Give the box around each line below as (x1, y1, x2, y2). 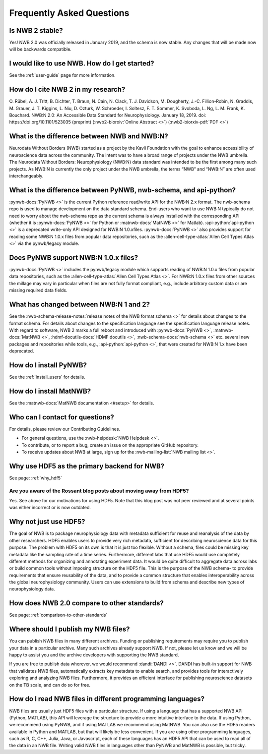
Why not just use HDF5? (9, 518, 85, 526)
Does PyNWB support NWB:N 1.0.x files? (9, 253, 138, 262)
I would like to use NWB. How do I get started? (9, 59, 154, 68)
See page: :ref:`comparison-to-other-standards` (9, 612, 108, 618)
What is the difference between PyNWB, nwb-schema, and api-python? (9, 186, 236, 194)
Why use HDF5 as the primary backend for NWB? (9, 462, 165, 470)
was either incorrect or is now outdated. (9, 505, 91, 511)
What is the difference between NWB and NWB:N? (9, 132, 168, 141)
